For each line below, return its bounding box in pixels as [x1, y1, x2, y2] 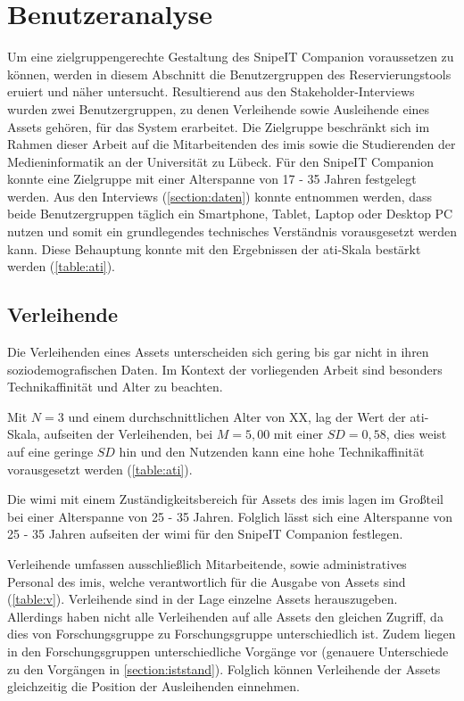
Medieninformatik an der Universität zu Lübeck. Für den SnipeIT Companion [7, 152, 434, 170]
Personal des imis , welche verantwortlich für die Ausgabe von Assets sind [7, 572, 406, 590]
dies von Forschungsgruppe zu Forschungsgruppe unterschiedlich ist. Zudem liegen [7, 624, 456, 643]
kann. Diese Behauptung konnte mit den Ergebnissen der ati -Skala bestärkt [7, 239, 421, 258]
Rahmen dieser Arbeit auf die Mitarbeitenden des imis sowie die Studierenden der [7, 135, 456, 153]
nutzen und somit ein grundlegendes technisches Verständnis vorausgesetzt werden [7, 222, 457, 241]
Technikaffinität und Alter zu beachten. [7, 377, 223, 396]
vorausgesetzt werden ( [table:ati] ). [7, 459, 193, 478]
